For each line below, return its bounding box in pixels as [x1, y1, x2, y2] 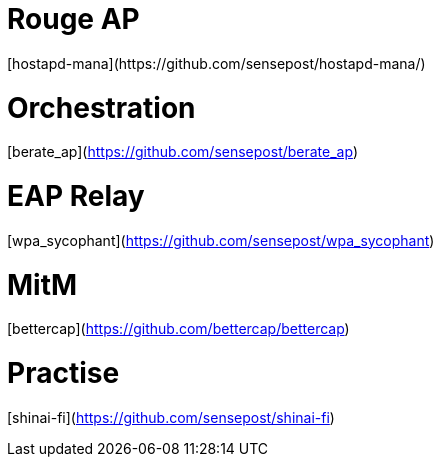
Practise [7, 356, 120, 390]
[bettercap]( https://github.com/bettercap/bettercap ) [7, 320, 350, 338]
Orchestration [7, 90, 196, 125]
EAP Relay [7, 179, 145, 213]
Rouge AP [7, 2, 140, 36]
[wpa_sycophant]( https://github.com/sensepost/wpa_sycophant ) [7, 231, 435, 249]
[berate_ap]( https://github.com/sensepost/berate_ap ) [7, 143, 358, 161]
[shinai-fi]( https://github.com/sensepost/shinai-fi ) [7, 408, 335, 426]
